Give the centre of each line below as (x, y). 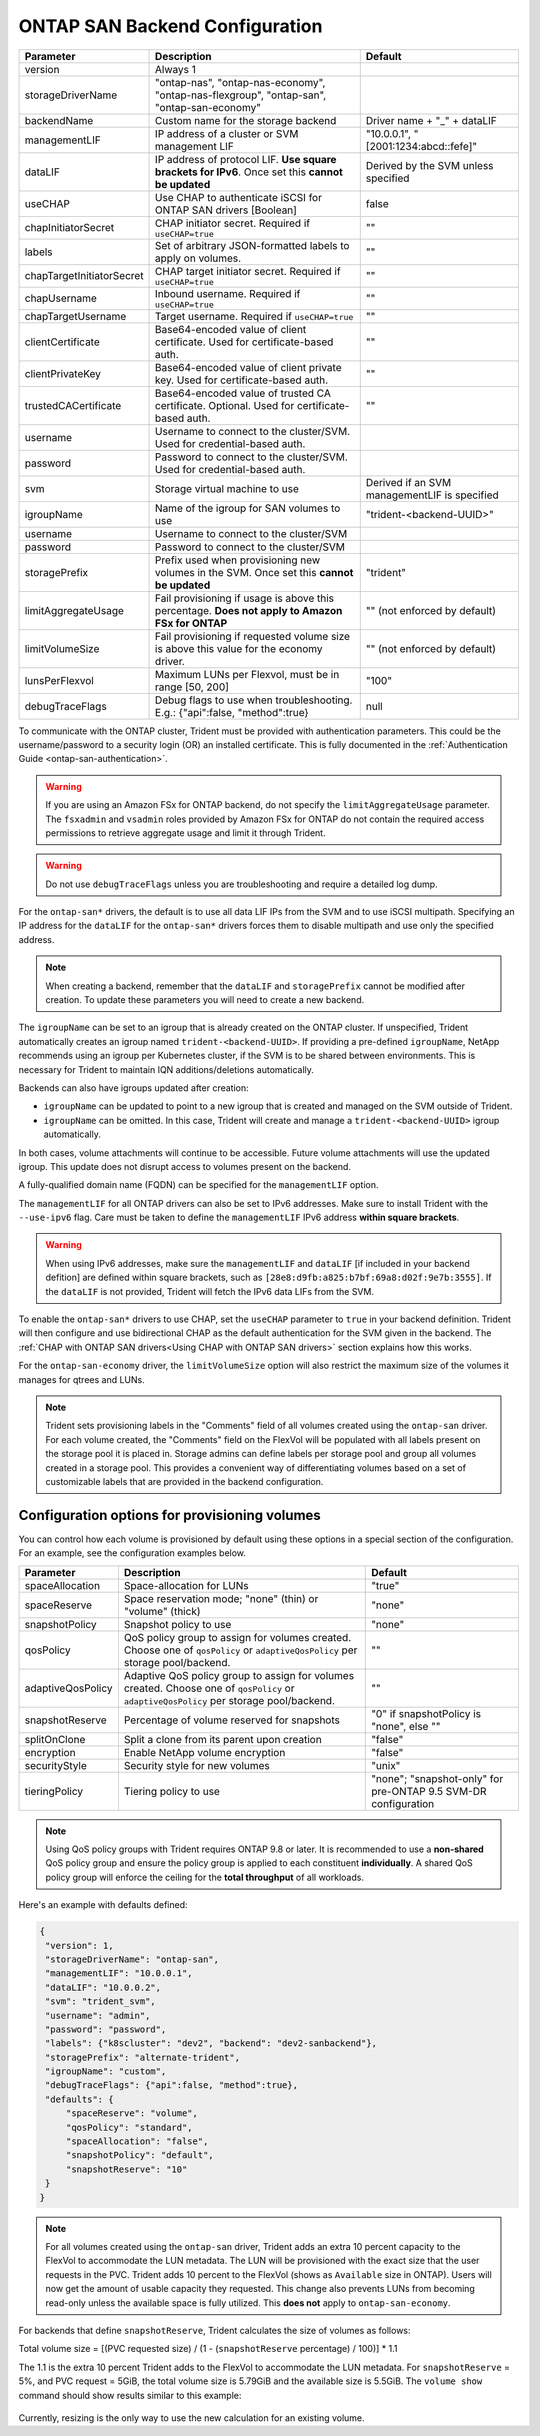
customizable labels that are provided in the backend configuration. (184, 1481)
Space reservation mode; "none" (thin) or (221, 1598)
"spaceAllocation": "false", (137, 2141)
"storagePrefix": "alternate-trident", (142, 2057)
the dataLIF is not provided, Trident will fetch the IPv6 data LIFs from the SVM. (210, 1291)
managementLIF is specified (432, 495)
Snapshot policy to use (177, 1624)
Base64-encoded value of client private (248, 367)
